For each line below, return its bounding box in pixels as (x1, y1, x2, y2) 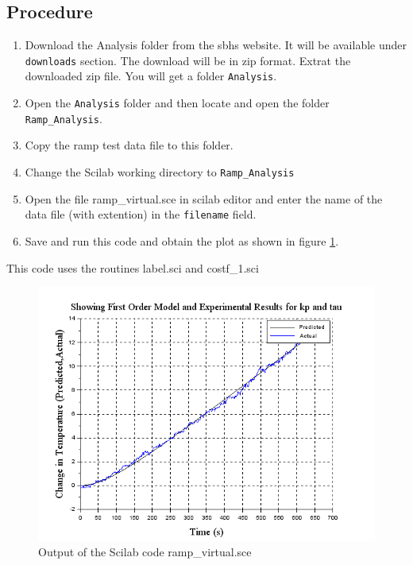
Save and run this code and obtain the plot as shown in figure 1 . (25, 232, 339, 249)
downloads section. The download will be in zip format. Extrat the (25, 52, 351, 68)
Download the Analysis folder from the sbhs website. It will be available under (25, 37, 407, 53)
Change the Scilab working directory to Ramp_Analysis (25, 164, 295, 180)
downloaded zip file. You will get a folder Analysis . (25, 68, 277, 84)
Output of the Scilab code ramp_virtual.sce (38, 544, 252, 560)
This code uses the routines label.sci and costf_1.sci (6, 259, 259, 276)
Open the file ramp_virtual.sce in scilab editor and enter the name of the (25, 190, 383, 207)
